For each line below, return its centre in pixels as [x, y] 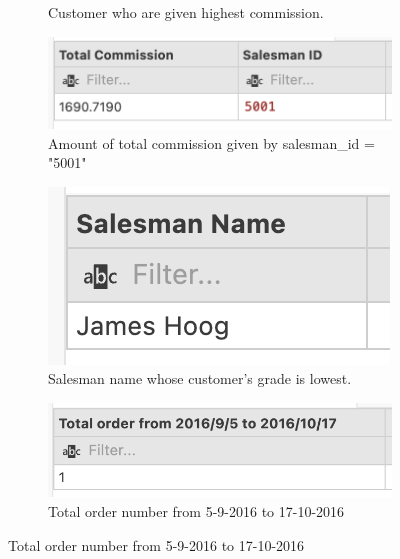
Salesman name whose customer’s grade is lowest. [200, 378]
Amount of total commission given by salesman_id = [211, 142]
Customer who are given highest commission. [186, 12]
